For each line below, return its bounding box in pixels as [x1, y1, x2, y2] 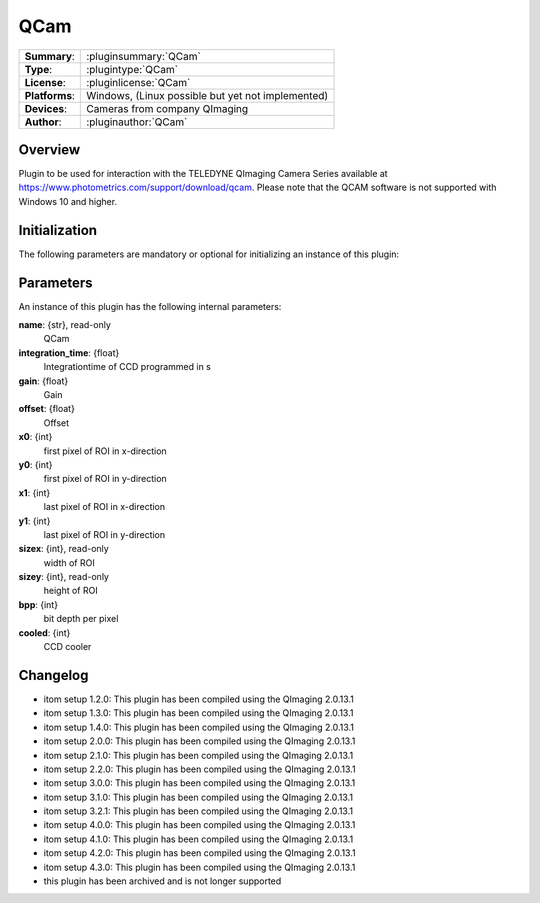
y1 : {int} [18, 515, 51, 527]
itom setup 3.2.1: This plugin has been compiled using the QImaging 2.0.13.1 [43, 805, 354, 817]
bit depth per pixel [43, 613, 119, 625]
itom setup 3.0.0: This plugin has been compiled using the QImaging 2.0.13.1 [43, 777, 356, 789]
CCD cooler [43, 641, 92, 653]
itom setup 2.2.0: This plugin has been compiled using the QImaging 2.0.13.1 [43, 763, 356, 775]
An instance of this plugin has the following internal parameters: [18, 300, 282, 312]
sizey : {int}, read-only [18, 571, 110, 583]
